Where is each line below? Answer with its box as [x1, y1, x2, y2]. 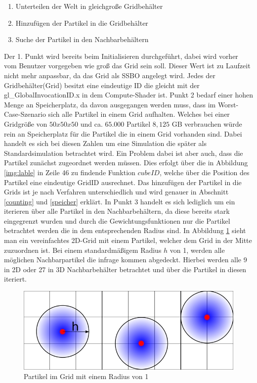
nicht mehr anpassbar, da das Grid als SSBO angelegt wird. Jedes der [4, 70, 215, 80]
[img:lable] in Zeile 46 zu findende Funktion [4, 167, 135, 177]
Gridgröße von [4, 118, 47, 129]
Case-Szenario [4, 109, 46, 119]
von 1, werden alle [170, 244, 225, 255]
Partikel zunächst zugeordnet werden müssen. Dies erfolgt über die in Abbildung [4, 157, 248, 168]
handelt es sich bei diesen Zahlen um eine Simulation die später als [4, 138, 207, 148]
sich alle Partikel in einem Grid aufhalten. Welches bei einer [48, 109, 230, 119]
